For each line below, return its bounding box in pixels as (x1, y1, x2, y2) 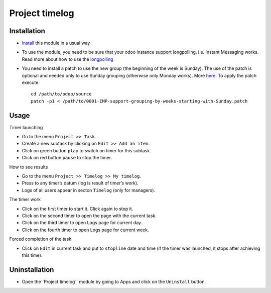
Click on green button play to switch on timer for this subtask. (22, 147, 152, 153)
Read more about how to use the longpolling (22, 56, 113, 62)
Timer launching (9, 124, 43, 130)
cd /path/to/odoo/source (31, 91, 92, 97)
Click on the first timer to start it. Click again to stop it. (22, 206, 133, 212)
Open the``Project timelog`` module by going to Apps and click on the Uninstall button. (22, 278, 206, 284)
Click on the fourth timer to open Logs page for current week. (22, 227, 149, 233)
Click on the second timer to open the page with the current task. (22, 213, 157, 219)
